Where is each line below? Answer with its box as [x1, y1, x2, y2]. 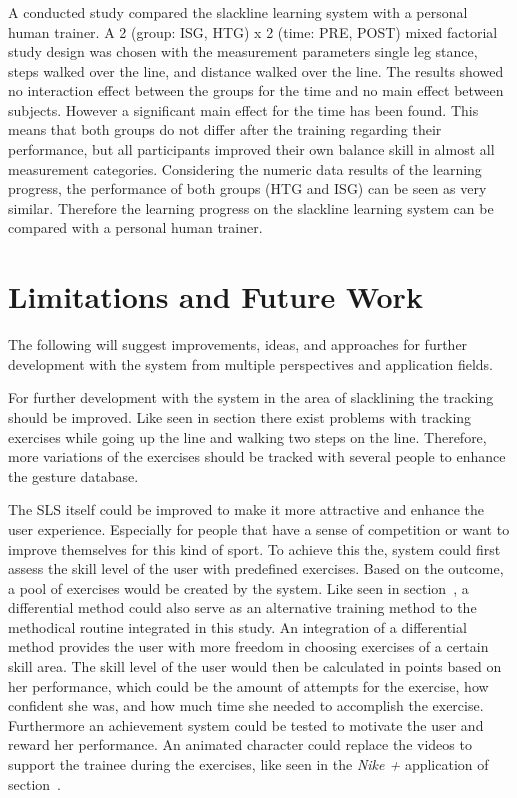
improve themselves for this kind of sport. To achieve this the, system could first [8, 538, 501, 559]
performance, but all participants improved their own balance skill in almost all [8, 139, 495, 160]
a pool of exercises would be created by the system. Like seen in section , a [8, 577, 469, 598]
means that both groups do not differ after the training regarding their [8, 119, 442, 140]
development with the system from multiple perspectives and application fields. [8, 353, 494, 374]
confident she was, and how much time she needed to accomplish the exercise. [8, 695, 484, 716]
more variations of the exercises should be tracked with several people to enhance [8, 446, 506, 467]
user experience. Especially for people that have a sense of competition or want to [8, 518, 510, 539]
